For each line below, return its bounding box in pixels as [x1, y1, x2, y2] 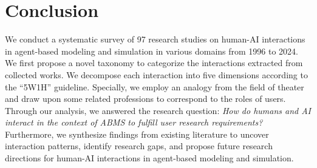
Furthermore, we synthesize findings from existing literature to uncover [5, 127, 269, 140]
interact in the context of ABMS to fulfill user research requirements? [5, 116, 263, 129]
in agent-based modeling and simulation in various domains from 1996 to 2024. [5, 44, 299, 57]
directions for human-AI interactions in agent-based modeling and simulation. [5, 152, 294, 164]
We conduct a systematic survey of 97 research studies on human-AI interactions [5, 33, 305, 45]
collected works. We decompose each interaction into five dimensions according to [5, 68, 308, 81]
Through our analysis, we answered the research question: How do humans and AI [5, 104, 312, 116]
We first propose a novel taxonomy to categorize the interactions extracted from [5, 56, 303, 69]
